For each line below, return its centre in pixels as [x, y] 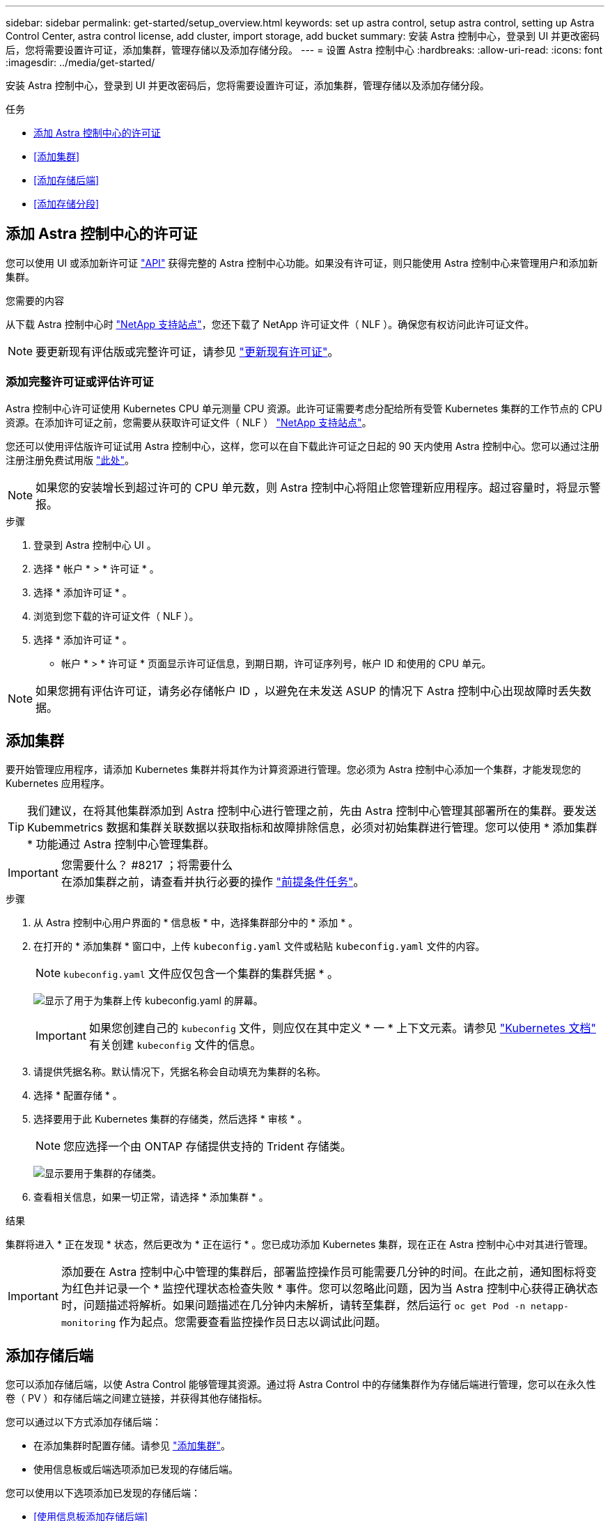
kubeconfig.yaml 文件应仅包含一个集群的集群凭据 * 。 [201, 974]
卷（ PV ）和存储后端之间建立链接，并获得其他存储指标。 [137, 1398]
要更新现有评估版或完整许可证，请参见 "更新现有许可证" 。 [187, 351]
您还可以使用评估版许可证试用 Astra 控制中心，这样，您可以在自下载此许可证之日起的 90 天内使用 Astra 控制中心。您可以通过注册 [303, 446]
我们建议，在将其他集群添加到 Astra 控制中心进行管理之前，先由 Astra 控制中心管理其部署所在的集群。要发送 [312, 811]
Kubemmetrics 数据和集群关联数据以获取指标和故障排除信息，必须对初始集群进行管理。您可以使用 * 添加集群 [312, 828]
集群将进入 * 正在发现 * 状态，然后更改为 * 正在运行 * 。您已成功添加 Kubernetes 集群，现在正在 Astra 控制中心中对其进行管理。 [299, 1245]
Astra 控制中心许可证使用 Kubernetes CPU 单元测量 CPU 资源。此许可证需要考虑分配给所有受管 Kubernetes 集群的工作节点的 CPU [304, 408]
